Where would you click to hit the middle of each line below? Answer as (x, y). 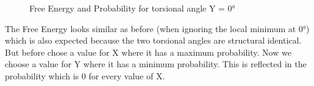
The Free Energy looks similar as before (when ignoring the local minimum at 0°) (157, 28)
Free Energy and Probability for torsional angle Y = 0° (132, 8)
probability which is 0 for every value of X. (85, 75)
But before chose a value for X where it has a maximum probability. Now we (148, 52)
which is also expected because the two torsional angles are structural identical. (153, 40)
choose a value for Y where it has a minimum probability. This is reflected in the (156, 64)
